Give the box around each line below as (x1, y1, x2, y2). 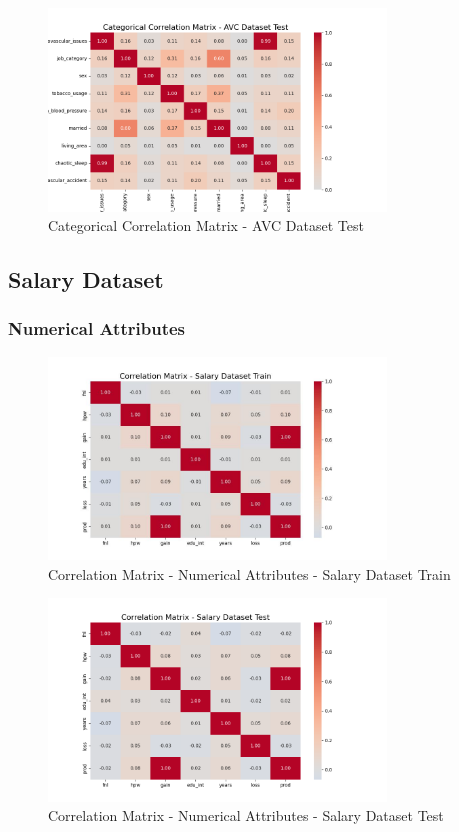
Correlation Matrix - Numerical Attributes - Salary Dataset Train (48, 563, 451, 584)
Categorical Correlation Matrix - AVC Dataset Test (48, 215, 364, 236)
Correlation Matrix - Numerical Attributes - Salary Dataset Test (48, 805, 444, 826)
